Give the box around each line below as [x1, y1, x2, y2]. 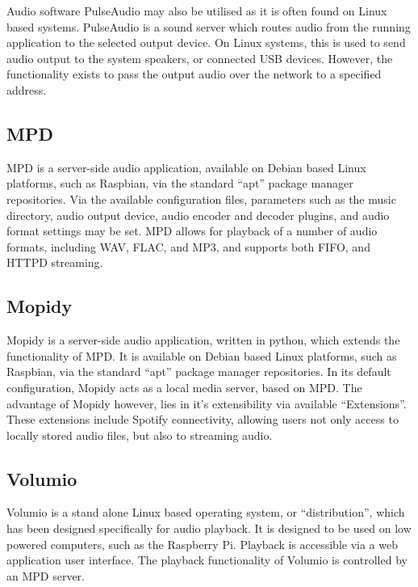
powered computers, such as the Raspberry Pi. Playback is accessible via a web [6, 535, 398, 552]
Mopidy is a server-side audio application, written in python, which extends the [6, 332, 400, 348]
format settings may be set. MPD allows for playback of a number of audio [6, 222, 378, 239]
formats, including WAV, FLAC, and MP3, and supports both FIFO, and [6, 238, 370, 255]
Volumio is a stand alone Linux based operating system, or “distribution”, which [6, 504, 405, 521]
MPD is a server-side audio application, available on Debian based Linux [6, 158, 366, 175]
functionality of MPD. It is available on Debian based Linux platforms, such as [6, 347, 397, 364]
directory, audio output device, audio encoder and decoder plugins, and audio [6, 206, 390, 223]
